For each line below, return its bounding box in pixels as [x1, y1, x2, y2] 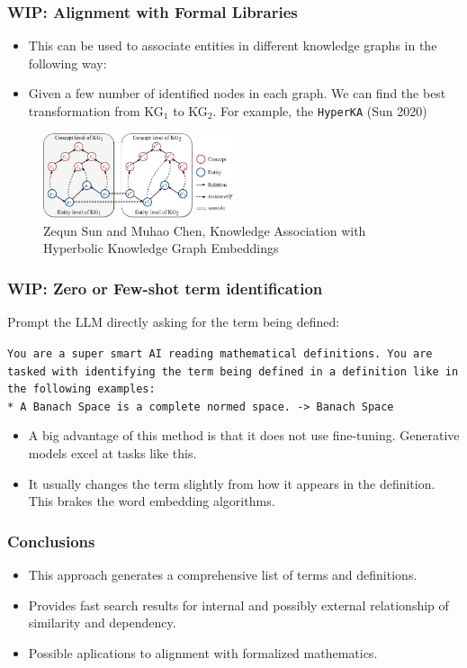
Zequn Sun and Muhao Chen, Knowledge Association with [43, 221, 366, 239]
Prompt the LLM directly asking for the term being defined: [7, 312, 340, 331]
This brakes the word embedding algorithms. [28, 492, 275, 510]
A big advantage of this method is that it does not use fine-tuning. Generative [28, 426, 460, 445]
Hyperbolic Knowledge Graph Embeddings [43, 239, 279, 257]
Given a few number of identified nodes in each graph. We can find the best [28, 84, 446, 103]
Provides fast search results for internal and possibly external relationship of [28, 595, 449, 614]
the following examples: [7, 383, 156, 396]
